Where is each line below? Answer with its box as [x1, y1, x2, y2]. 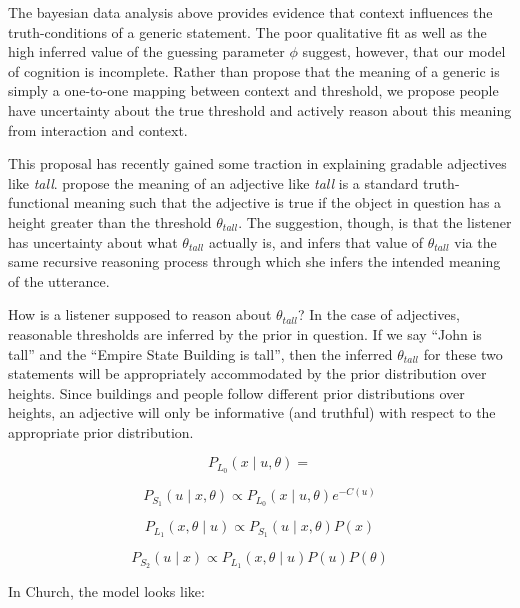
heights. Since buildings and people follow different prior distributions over [8, 382, 465, 403]
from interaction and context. [8, 119, 188, 140]
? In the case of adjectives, [297, 304, 460, 325]
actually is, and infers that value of [208, 231, 424, 252]
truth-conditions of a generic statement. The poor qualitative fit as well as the [8, 21, 487, 42]
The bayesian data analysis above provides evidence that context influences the [8, 2, 493, 22]
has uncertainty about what [8, 231, 178, 252]
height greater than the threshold [8, 211, 212, 232]
